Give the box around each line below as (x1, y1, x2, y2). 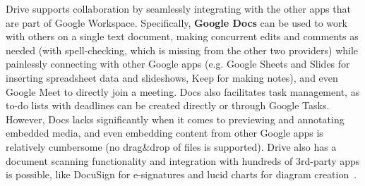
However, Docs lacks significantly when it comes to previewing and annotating (6, 111, 345, 126)
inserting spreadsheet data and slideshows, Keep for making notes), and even (6, 70, 338, 85)
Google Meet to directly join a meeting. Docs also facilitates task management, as (6, 84, 360, 99)
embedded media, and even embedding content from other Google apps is (6, 125, 323, 140)
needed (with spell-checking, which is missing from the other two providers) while (6, 42, 359, 57)
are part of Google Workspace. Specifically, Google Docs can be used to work (6, 15, 347, 30)
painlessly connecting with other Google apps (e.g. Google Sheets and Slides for (6, 56, 350, 71)
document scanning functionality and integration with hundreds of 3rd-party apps (6, 153, 360, 168)
